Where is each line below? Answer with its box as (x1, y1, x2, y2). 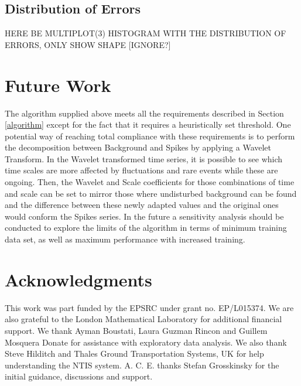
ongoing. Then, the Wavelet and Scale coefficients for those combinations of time (5, 176, 295, 188)
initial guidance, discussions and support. (5, 370, 153, 382)
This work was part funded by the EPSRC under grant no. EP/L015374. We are (5, 301, 294, 313)
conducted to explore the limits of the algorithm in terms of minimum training (5, 221, 287, 234)
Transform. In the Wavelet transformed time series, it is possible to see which (5, 152, 283, 165)
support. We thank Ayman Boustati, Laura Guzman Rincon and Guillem (5, 324, 268, 336)
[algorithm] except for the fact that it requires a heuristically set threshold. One (5, 118, 291, 131)
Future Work (5, 73, 111, 97)
